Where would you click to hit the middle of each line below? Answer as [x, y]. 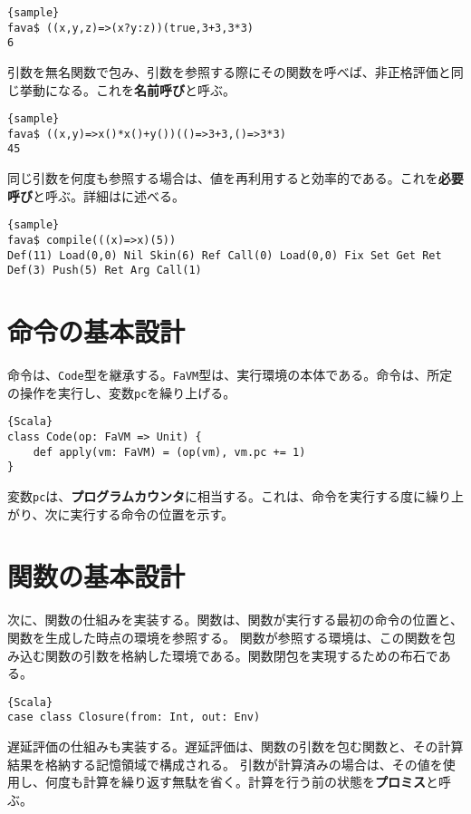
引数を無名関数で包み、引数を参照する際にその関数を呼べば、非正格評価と [229, 71]
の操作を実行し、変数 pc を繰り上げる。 [122, 392]
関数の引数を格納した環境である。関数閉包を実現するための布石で [241, 655]
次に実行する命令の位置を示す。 [139, 514]
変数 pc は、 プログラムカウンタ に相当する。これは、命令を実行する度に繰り [229, 496]
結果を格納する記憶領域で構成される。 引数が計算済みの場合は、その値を [225, 764]
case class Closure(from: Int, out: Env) [134, 717]
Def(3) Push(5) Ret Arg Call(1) [105, 271]
